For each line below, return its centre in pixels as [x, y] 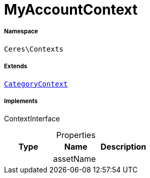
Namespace [21, 32]
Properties [76, 135]
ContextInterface [32, 119]
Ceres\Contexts [34, 49]
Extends [16, 66]
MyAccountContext [71, 10]
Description [123, 147]
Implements [21, 101]
